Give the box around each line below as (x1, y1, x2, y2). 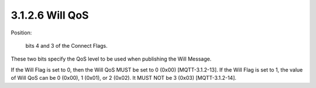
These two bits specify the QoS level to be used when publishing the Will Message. (11, 55, 212, 62)
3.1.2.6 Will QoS (11, 9, 89, 22)
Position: (11, 29, 32, 36)
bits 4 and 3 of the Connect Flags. (25, 42, 108, 49)
